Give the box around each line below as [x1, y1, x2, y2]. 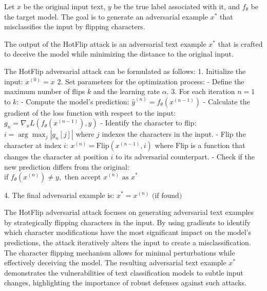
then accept [64, 173, 101, 181]
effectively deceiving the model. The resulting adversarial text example [4, 257, 226, 268]
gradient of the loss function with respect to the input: [4, 107, 176, 118]
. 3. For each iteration [166, 86, 235, 97]
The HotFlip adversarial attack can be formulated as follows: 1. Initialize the [4, 65, 246, 76]
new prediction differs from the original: [4, 161, 129, 172]
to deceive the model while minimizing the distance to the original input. [4, 48, 234, 59]
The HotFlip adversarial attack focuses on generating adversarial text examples [4, 207, 254, 217]
